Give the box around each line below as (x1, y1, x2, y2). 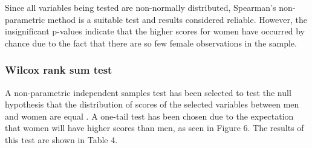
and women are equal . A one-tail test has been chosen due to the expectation (5, 109, 294, 122)
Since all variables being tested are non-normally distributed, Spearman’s (5, 1, 276, 13)
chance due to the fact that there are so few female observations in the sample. (5, 36, 297, 49)
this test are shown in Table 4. (5, 133, 118, 146)
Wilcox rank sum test (5, 62, 112, 77)
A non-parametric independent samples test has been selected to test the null (5, 86, 291, 98)
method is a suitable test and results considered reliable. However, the (47, 13, 307, 25)
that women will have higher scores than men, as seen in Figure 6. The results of (5, 121, 304, 134)
